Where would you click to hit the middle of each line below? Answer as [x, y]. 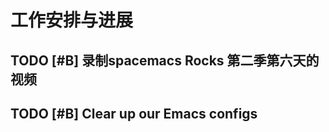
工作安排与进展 [72, 20]
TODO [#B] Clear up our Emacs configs [134, 113]
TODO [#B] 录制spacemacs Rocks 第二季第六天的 [165, 60]
